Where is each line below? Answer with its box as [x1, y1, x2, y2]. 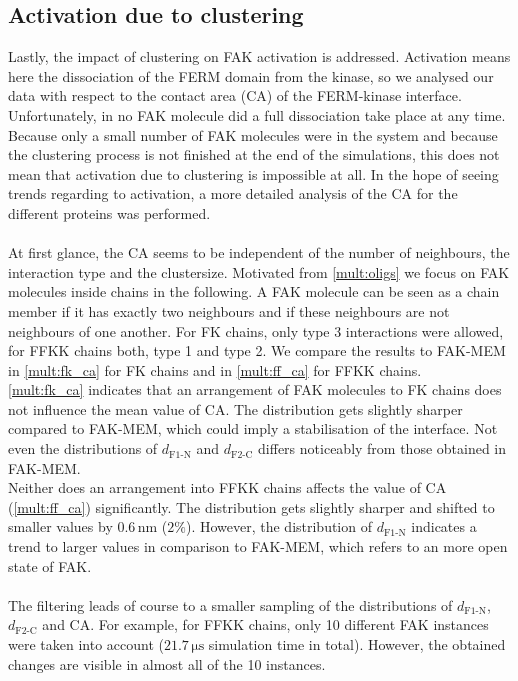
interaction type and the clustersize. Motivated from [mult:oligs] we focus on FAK [8, 261, 510, 282]
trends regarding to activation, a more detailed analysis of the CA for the [8, 183, 458, 204]
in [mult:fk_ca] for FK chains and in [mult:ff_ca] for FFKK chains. [8, 359, 422, 380]
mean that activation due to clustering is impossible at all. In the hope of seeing [8, 163, 499, 184]
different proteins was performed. [8, 202, 211, 223]
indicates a [411, 516, 477, 537]
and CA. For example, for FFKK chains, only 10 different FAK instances [42, 614, 489, 635]
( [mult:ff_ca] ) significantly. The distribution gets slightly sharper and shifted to [8, 496, 495, 517]
